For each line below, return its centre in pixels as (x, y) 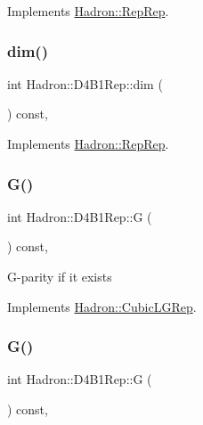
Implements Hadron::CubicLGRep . (102, 306)
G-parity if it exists (60, 276)
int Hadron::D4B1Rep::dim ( (85, 83)
